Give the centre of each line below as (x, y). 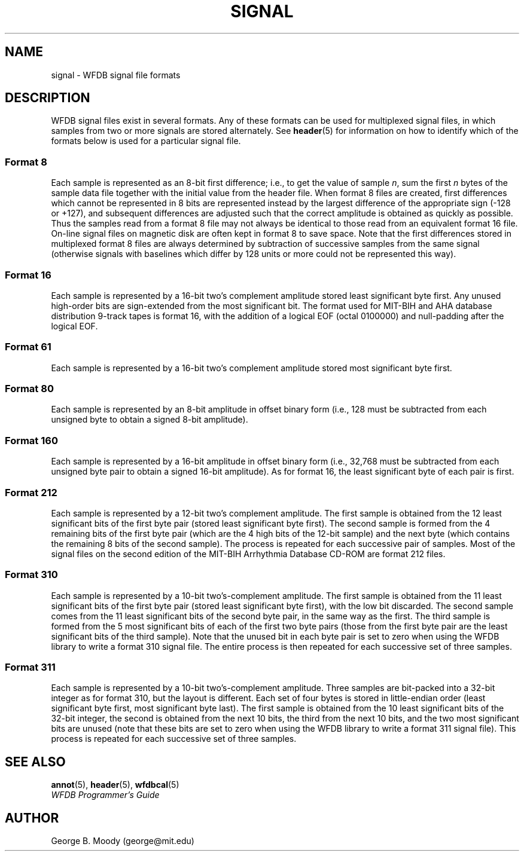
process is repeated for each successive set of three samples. (174, 739)
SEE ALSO (35, 762)
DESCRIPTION (48, 98)
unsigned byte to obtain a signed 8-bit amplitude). (150, 420)
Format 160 (31, 440)
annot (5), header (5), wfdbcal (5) (115, 785)
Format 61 (28, 347)
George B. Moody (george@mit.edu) (123, 841)
